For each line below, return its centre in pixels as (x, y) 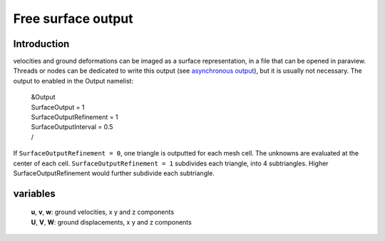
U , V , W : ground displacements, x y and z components (111, 222)
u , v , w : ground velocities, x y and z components (103, 212)
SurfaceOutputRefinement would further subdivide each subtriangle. (114, 173)
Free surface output (73, 19)
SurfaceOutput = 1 (58, 107)
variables (35, 194)
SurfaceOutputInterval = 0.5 (72, 127)
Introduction (41, 44)
